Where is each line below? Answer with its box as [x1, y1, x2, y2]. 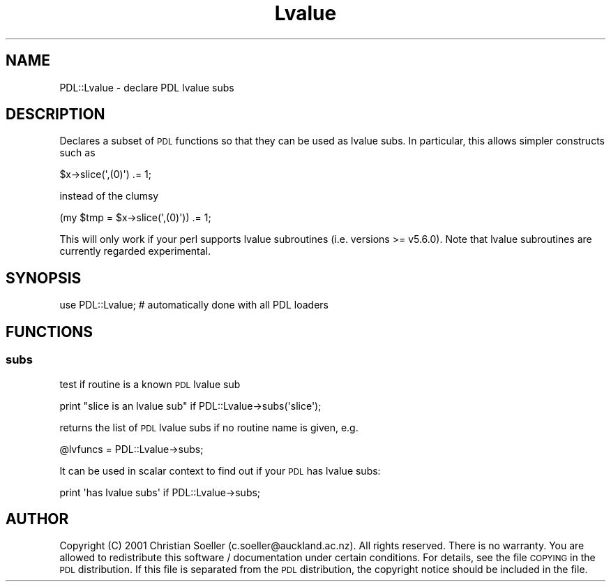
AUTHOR [6, 510, 69, 528]
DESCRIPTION [6, 105, 105, 124]
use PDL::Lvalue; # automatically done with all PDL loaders [59, 299, 329, 311]
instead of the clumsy [59, 190, 159, 202]
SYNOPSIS [6, 269, 82, 287]
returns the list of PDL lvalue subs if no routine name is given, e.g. [59, 421, 359, 433]
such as [59, 147, 96, 159]
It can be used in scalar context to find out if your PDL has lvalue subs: [59, 464, 381, 477]
